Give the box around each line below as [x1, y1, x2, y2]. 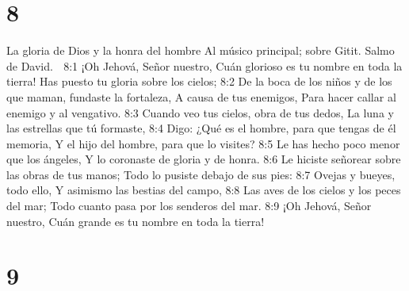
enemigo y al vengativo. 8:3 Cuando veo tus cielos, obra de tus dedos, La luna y [6, 104, 394, 121]
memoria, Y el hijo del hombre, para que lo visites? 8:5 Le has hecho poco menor [6, 135, 400, 151]
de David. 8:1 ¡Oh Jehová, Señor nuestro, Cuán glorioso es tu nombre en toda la [6, 57, 403, 74]
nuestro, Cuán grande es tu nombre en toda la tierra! [6, 213, 265, 229]
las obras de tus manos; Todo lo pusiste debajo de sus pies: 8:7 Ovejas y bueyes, [6, 166, 396, 182]
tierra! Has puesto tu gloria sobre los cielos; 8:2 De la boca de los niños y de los [6, 73, 392, 90]
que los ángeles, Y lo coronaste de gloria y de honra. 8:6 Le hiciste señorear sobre [6, 151, 401, 167]
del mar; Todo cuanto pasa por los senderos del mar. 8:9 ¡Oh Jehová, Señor [6, 197, 372, 214]
